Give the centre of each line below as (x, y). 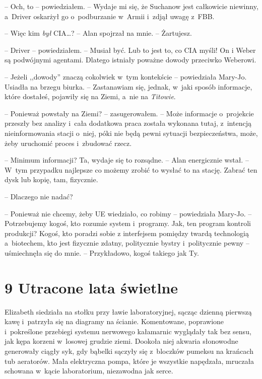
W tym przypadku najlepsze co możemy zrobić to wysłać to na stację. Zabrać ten (131, 169)
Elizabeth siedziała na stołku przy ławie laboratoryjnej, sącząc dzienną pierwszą (128, 311)
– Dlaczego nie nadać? (39, 196)
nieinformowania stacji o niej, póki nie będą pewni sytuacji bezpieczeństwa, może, (131, 133)
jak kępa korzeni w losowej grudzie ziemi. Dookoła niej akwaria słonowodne (121, 341)
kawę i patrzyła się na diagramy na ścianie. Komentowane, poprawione (114, 321)
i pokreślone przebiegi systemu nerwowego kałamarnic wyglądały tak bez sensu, (128, 331)
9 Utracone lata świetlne (91, 287)
